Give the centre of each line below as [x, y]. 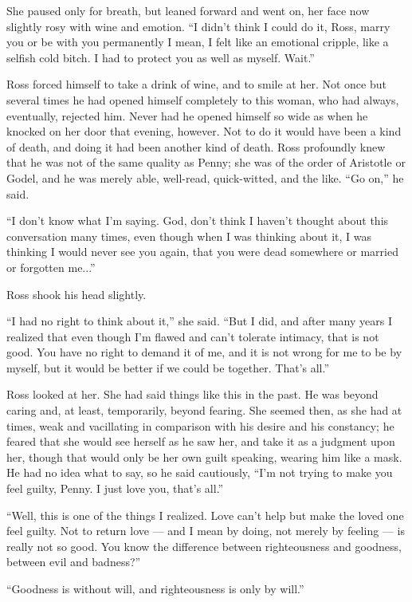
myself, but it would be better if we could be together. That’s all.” [168, 367]
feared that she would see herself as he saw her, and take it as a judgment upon [201, 441]
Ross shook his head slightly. [77, 294]
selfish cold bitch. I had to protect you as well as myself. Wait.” [161, 57]
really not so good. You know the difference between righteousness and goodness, [204, 546]
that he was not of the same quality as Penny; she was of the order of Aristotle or [206, 162]
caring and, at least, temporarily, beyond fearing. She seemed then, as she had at [204, 410]
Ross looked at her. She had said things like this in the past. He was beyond [192, 394]
